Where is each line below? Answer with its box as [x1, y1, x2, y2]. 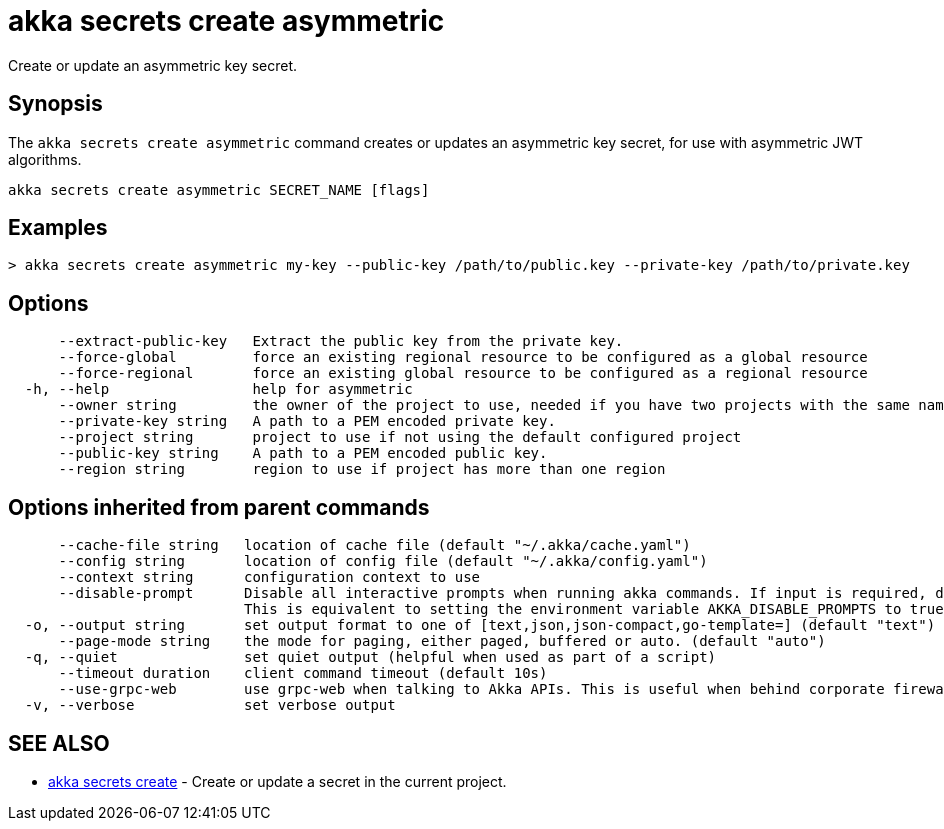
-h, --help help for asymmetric [24, 381, 413, 398]
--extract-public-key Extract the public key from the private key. [58, 333, 624, 350]
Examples [8, 215, 108, 241]
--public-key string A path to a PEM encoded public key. [58, 445, 548, 462]
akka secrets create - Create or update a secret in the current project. [48, 772, 507, 790]
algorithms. [8, 150, 82, 168]
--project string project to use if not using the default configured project [58, 429, 742, 446]
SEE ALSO [8, 730, 110, 756]
